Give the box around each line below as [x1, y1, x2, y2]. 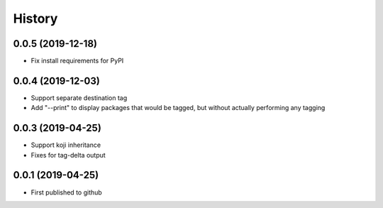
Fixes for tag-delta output [30, 150, 106, 159]
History [13, 11, 58, 26]
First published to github [30, 188, 102, 197]
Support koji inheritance [30, 141, 101, 149]
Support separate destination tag [30, 93, 128, 102]
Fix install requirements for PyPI [30, 57, 124, 65]
